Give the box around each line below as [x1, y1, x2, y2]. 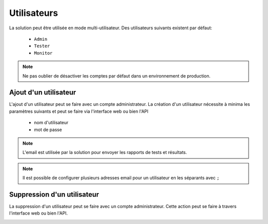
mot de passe [34, 127, 62, 133]
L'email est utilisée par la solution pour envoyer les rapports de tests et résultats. [22, 149, 187, 155]
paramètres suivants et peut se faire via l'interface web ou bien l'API [9, 108, 149, 114]
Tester [34, 43, 50, 49]
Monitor [34, 50, 53, 56]
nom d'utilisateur [34, 120, 69, 126]
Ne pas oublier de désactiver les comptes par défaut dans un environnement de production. [22, 73, 211, 79]
